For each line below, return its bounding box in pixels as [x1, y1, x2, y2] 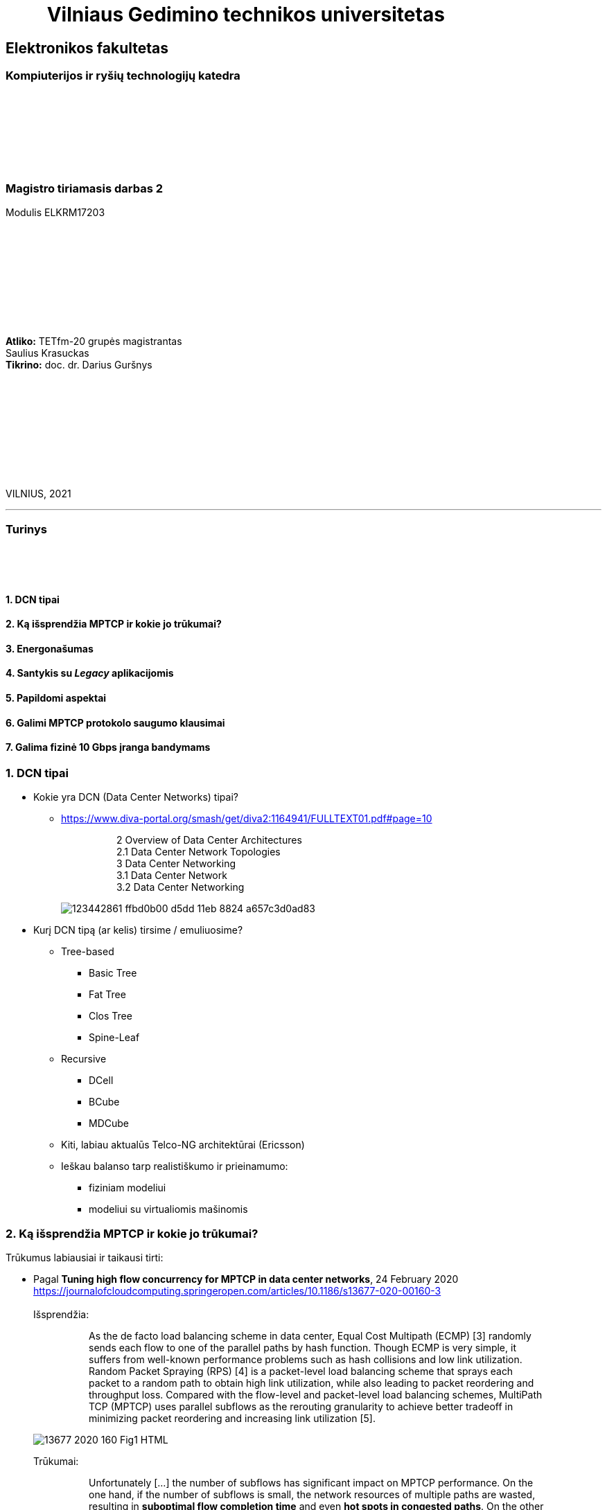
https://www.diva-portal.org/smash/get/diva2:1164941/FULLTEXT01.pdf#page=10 [61, 812, 432, 825]
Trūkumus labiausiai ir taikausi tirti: [6, 1252, 164, 1264]
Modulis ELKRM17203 [6, 206, 105, 219]
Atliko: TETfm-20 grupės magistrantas [6, 335, 182, 348]
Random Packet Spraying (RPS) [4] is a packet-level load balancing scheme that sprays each [89, 1365, 513, 1378]
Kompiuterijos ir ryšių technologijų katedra [6, 69, 240, 83]
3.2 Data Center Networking [116, 881, 245, 894]
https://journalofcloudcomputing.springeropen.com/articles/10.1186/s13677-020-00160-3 [33, 1285, 441, 1297]
